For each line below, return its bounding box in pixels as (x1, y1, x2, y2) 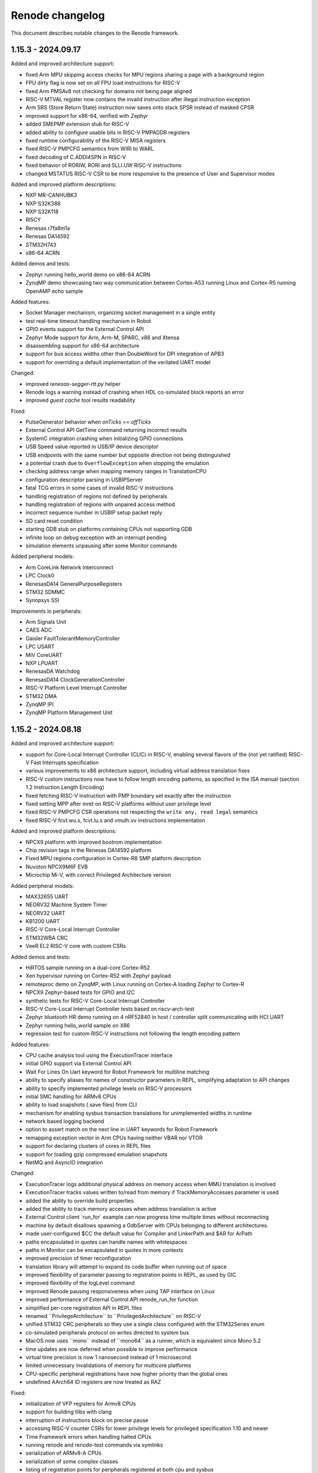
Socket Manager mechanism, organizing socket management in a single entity (25, 309, 216, 316)
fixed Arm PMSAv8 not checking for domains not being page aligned (25, 87, 193, 94)
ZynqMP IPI (25, 701, 54, 708)
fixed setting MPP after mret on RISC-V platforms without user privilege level (25, 800, 211, 807)
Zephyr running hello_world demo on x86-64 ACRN (25, 271, 150, 278)
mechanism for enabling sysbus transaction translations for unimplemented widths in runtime (25, 1109, 252, 1117)
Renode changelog (11, 9, 105, 22)
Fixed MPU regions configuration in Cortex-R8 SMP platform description (25, 855, 201, 862)
